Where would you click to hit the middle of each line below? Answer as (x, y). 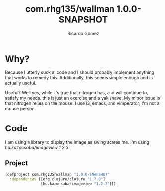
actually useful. (21, 83)
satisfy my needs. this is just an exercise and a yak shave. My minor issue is (82, 98)
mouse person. (21, 108)
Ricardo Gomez (83, 33)
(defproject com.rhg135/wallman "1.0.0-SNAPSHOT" (57, 175)
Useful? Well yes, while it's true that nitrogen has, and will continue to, (77, 92)
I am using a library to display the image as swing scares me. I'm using (77, 142)
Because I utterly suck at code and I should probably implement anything (80, 72)
